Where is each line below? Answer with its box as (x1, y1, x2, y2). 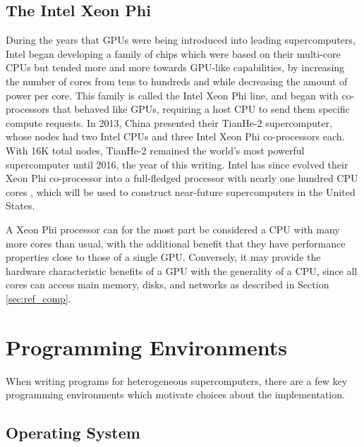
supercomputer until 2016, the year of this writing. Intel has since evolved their (6, 157, 348, 171)
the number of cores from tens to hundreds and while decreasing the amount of (6, 73, 348, 88)
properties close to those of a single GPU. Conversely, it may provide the (6, 250, 321, 264)
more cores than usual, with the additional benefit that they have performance (6, 235, 346, 250)
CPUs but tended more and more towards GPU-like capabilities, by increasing (6, 60, 345, 75)
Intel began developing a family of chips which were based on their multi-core (6, 46, 341, 61)
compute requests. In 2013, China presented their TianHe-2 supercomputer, (6, 115, 332, 130)
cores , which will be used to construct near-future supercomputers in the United (6, 184, 356, 199)
